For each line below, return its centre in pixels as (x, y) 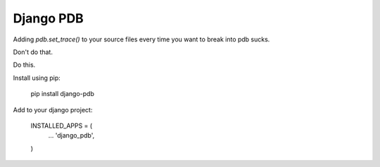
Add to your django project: (53, 109)
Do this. (24, 65)
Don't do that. (33, 52)
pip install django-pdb (62, 94)
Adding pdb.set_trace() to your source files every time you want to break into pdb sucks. (141, 39)
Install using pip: (37, 78)
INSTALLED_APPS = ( (62, 126)
